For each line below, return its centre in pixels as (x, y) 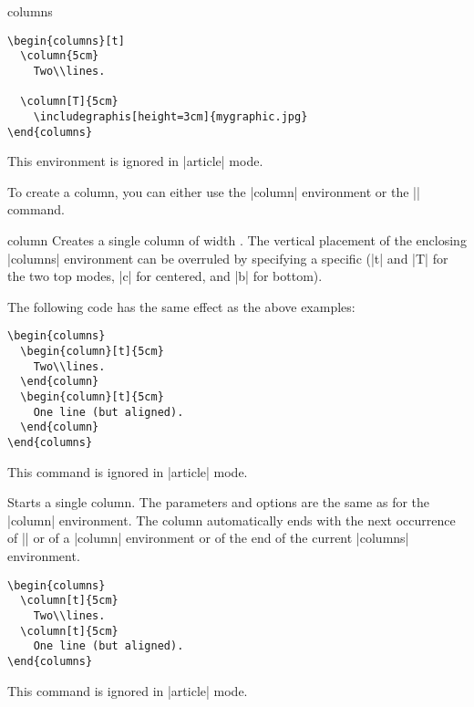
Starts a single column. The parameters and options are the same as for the (219, 502)
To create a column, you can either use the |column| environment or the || (214, 191)
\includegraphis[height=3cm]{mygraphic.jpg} (170, 116)
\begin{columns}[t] (66, 41)
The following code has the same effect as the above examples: (181, 306)
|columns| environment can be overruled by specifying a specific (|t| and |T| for (228, 258)
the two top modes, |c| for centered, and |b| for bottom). (165, 276)
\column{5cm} (60, 56)
